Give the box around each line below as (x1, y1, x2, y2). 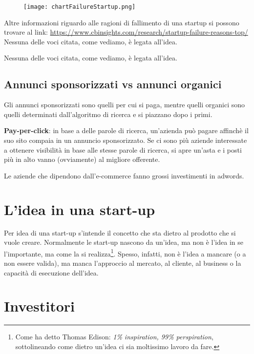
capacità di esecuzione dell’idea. (4, 267, 99, 277)
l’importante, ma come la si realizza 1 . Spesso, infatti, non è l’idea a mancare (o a (4, 247, 246, 258)
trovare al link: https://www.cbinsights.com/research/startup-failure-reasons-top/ (4, 27, 248, 37)
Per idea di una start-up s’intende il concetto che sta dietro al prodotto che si (4, 227, 236, 237)
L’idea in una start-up (4, 199, 155, 219)
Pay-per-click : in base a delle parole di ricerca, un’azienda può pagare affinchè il (4, 125, 249, 136)
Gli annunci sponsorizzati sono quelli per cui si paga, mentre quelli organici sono (4, 99, 245, 110)
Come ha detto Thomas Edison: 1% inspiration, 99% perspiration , (15, 332, 213, 342)
